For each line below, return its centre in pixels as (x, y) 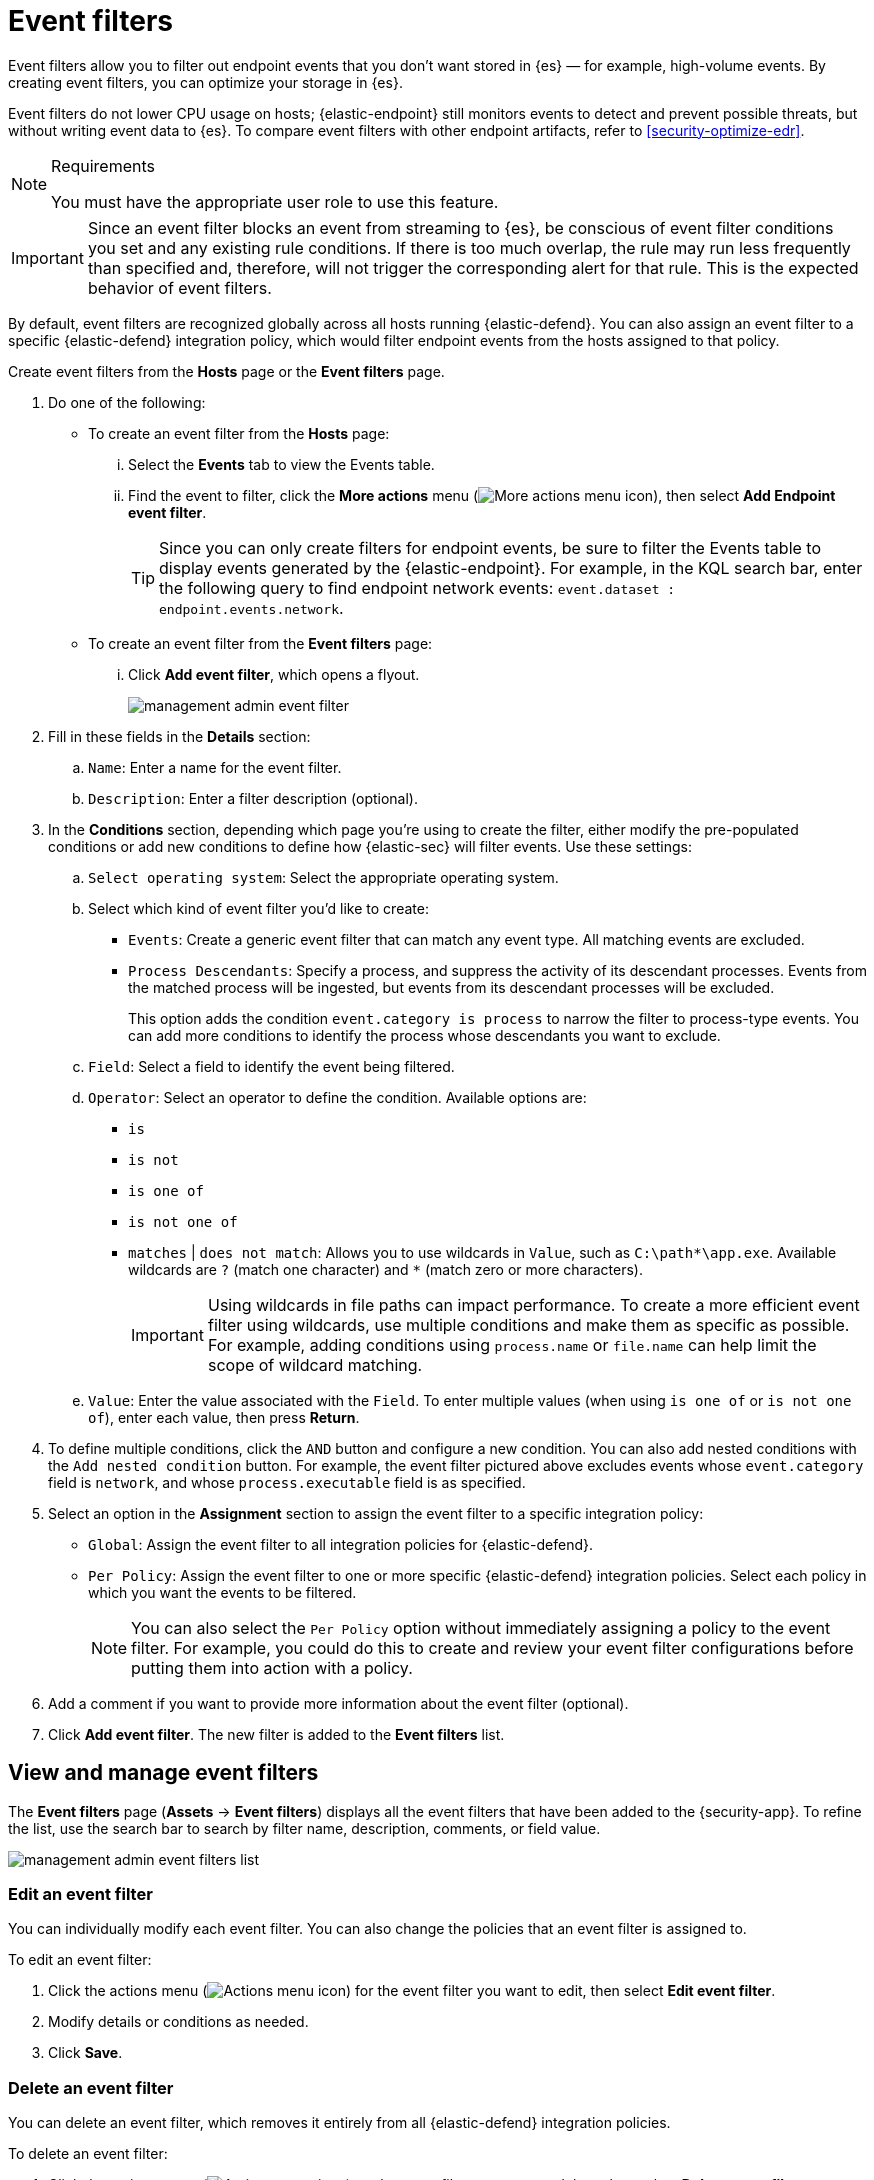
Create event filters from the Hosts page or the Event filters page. (226, 371)
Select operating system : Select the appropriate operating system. (323, 877)
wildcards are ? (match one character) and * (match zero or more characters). (386, 1269)
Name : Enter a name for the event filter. (215, 767)
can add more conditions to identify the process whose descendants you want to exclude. (424, 1035)
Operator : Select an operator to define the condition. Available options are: (337, 1097)
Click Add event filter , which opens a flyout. (274, 674)
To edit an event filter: (80, 1960)
